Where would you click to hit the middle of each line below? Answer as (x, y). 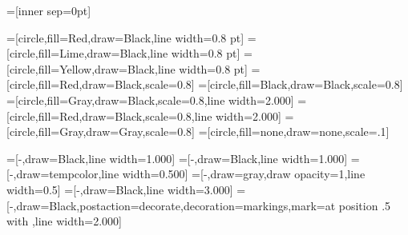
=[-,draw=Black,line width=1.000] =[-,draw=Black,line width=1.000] (177, 158)
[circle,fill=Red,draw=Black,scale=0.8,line (109, 116)
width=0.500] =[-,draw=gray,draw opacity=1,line (244, 174)
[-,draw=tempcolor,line (63, 174)
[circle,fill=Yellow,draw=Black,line (91, 68)
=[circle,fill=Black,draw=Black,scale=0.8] (301, 84)
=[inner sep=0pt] (49, 10)
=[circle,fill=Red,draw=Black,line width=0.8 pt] (125, 37)
